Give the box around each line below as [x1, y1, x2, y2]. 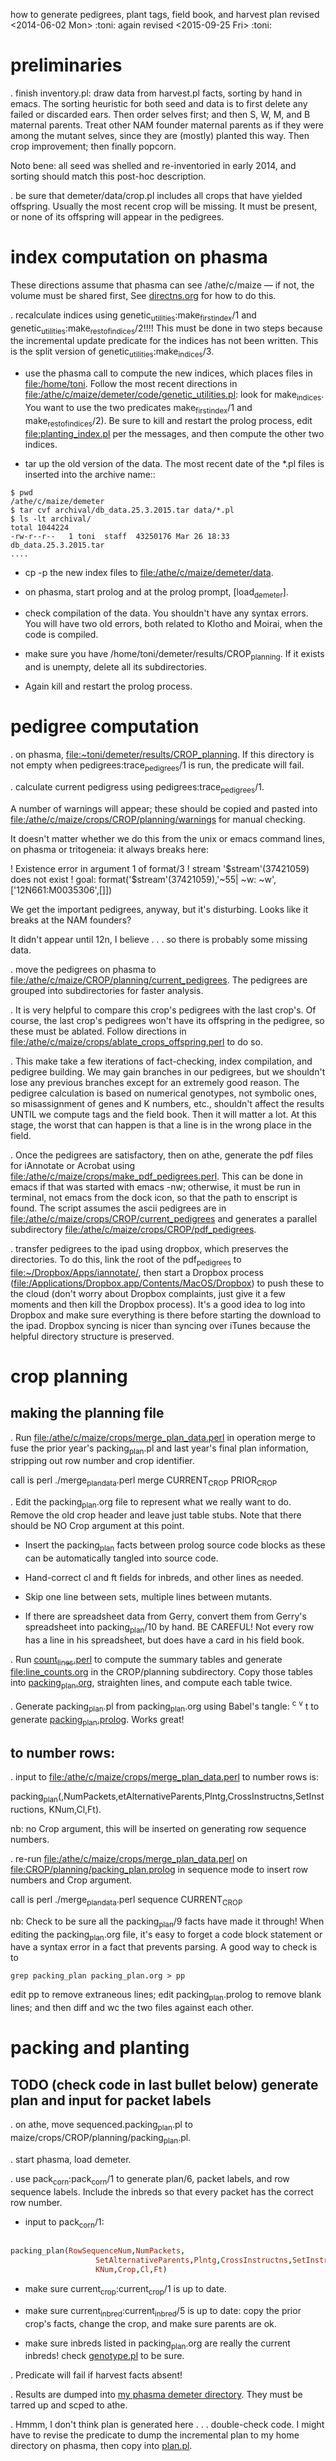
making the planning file [10, 1405, 165, 1422]
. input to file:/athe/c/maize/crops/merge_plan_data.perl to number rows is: [10, 1771, 320, 1783]
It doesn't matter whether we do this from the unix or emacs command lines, [10, 832, 326, 844]
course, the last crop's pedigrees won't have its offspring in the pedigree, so [10, 1014, 325, 1026]
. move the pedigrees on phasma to [10, 963, 157, 975]
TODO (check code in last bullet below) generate [10, 2076, 319, 2093]
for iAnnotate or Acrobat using [10, 1159, 136, 1171]
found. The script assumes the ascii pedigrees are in [10, 1202, 227, 1214]
